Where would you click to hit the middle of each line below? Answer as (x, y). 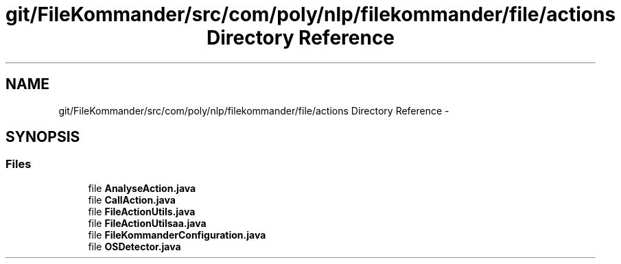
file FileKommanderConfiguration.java (177, 235)
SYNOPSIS (43, 137)
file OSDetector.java (134, 246)
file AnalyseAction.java (142, 188)
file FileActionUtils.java (142, 211)
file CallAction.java (132, 200)
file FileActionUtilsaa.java (147, 223)
